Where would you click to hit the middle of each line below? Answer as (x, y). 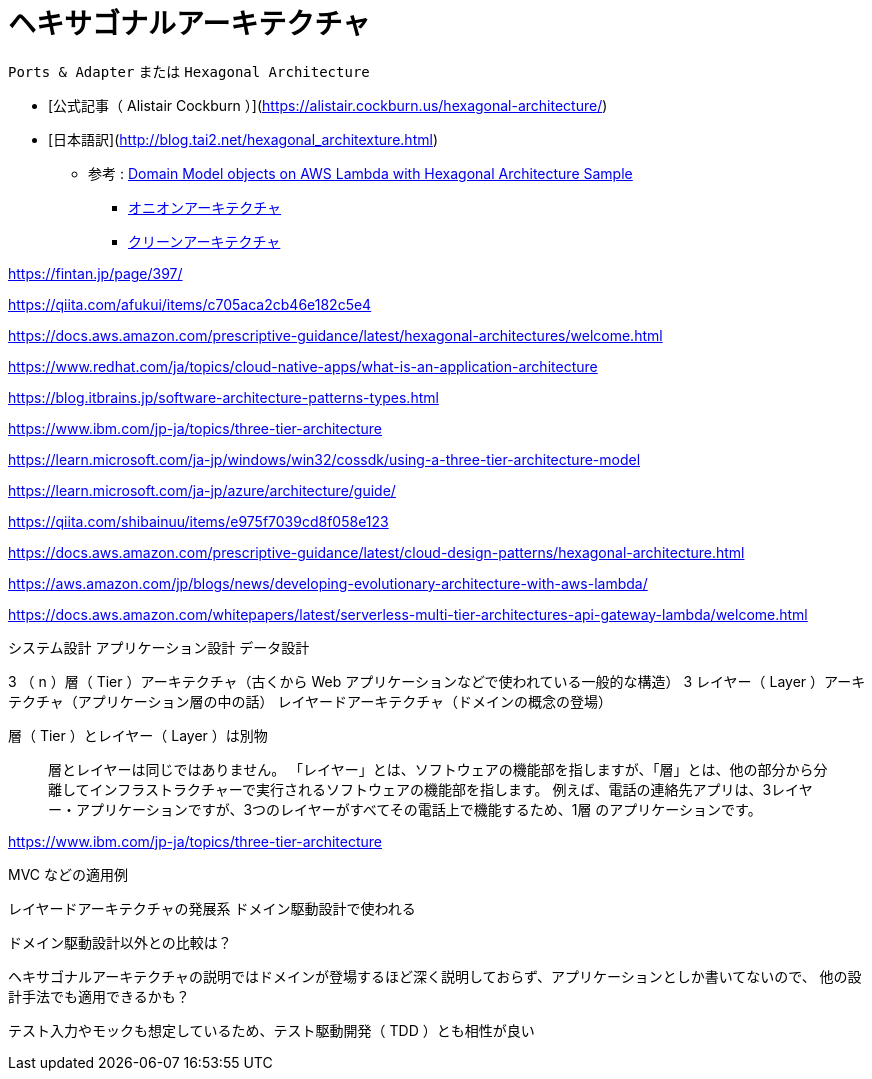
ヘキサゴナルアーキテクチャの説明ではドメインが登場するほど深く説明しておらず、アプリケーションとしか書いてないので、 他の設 (435, 976)
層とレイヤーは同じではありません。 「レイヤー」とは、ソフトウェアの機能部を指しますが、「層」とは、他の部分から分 (438, 769)
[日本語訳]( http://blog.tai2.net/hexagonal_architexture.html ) (243, 139)
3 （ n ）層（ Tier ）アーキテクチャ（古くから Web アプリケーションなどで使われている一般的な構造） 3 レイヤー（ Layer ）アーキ (437, 681)
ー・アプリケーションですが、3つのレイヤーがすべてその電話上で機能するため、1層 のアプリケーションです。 (405, 809)
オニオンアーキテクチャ (205, 207)
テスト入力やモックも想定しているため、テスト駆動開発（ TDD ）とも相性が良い (271, 1030)
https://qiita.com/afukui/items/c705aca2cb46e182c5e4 (190, 304)
